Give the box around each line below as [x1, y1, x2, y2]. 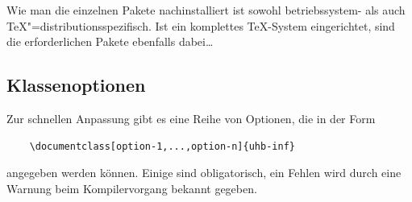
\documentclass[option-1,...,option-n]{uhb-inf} [29, 140, 295, 152]
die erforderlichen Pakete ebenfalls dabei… [6, 33, 214, 50]
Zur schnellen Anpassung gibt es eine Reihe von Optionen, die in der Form [6, 109, 376, 126]
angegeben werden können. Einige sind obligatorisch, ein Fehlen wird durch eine [6, 164, 402, 181]
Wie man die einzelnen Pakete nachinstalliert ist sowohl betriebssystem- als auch [6, 2, 406, 18]
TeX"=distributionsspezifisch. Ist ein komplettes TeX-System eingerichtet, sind [6, 17, 395, 34]
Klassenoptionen [6, 72, 146, 97]
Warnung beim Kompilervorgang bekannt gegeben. [6, 179, 257, 196]
